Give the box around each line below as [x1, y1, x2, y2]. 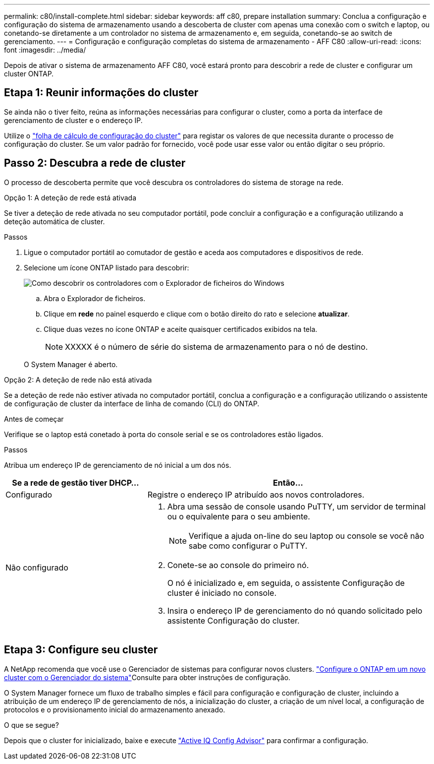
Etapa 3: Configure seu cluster [4, 643, 158, 656]
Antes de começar [4, 414, 64, 423]
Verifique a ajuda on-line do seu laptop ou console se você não [188, 530, 425, 541]
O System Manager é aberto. [24, 360, 118, 369]
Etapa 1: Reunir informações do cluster [4, 86, 199, 99]
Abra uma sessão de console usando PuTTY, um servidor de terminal [167, 501, 426, 511]
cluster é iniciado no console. [167, 587, 277, 598]
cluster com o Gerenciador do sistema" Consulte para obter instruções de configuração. [4, 673, 291, 682]
